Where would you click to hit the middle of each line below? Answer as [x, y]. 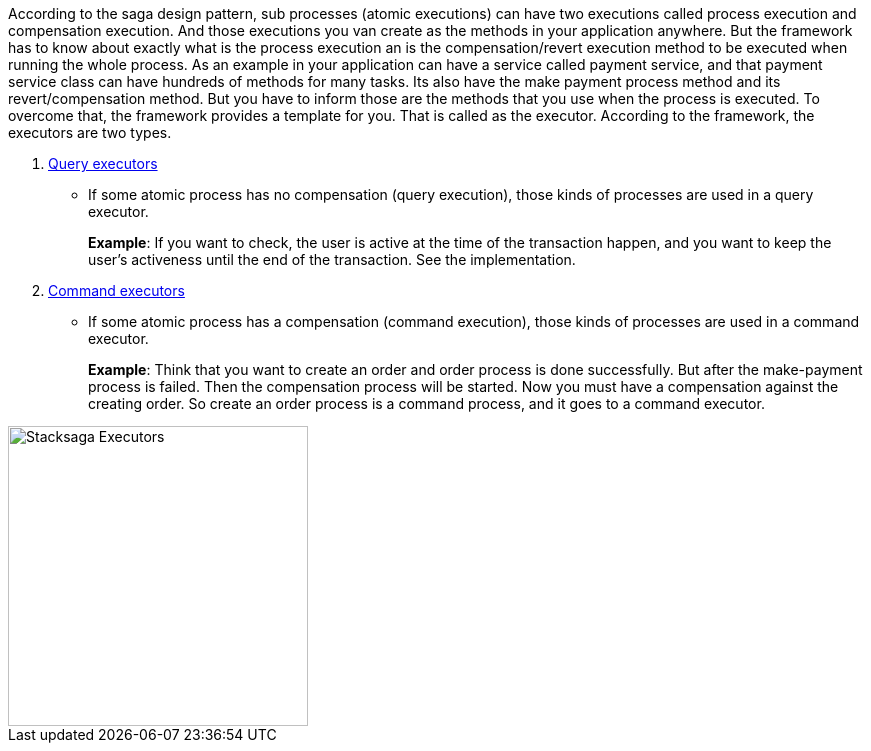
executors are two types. [90, 132]
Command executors [116, 290]
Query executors [103, 163]
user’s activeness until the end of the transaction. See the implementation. [332, 259]
